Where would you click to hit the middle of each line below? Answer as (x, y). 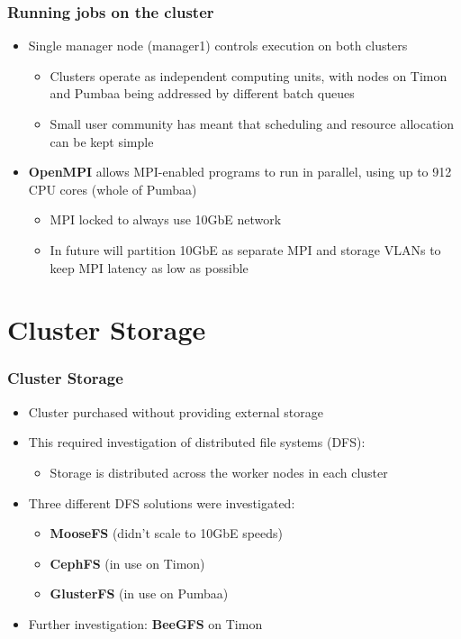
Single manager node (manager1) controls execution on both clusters (218, 46)
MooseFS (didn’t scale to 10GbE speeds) (167, 533)
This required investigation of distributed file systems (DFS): (197, 442)
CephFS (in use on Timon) (127, 563)
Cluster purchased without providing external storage (176, 411)
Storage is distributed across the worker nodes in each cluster (219, 472)
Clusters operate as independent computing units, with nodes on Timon (249, 75)
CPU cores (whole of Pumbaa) (113, 189)
